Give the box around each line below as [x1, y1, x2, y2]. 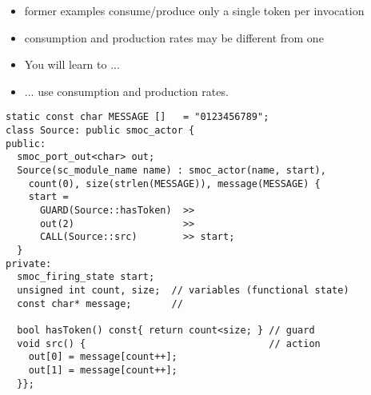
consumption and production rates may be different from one [24, 29, 324, 46]
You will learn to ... [24, 56, 120, 73]
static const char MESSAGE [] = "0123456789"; [6, 111, 269, 123]
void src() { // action [17, 337, 321, 349]
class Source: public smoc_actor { [6, 125, 195, 137]
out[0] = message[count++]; [28, 351, 178, 363]
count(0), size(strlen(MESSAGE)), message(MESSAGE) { [28, 178, 321, 190]
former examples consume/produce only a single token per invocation [24, 2, 365, 18]
